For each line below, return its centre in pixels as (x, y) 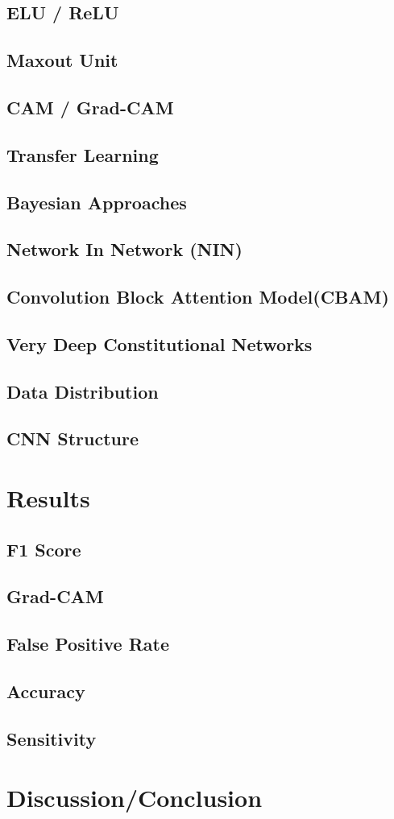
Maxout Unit (62, 60)
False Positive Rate (88, 644)
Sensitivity (52, 738)
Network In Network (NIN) (124, 249)
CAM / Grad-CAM (90, 107)
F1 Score (44, 549)
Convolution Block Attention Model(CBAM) (198, 297)
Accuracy (46, 691)
